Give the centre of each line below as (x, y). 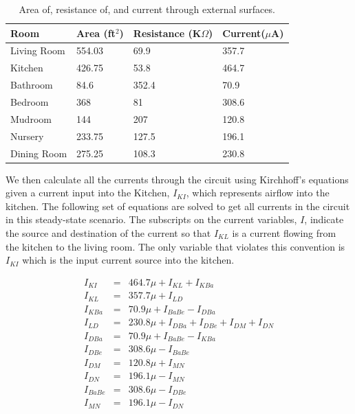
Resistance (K (167, 33)
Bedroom (30, 101)
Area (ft (96, 33)
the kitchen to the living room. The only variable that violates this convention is (175, 246)
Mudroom (31, 118)
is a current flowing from (284, 232)
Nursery (27, 136)
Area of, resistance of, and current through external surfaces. (147, 9)
